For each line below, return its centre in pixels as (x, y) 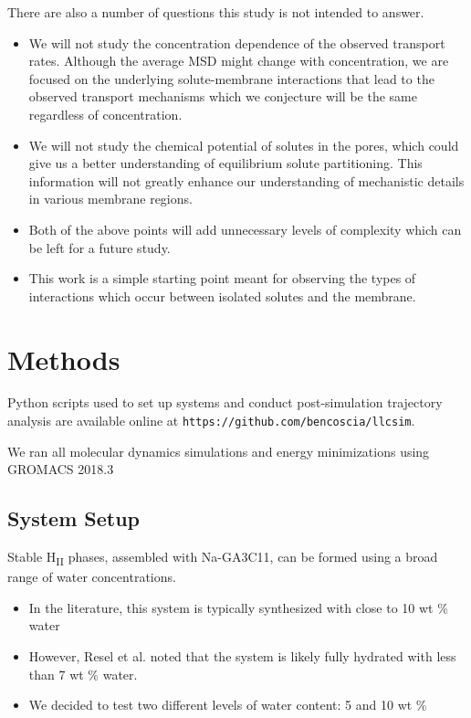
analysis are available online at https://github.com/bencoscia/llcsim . (211, 421)
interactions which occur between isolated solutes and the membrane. (222, 296)
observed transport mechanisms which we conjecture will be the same (223, 96)
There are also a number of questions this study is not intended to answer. (216, 12)
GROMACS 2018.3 (61, 469)
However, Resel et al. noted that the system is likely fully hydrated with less (242, 655)
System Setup (74, 518)
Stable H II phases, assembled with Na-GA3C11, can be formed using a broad (223, 558)
